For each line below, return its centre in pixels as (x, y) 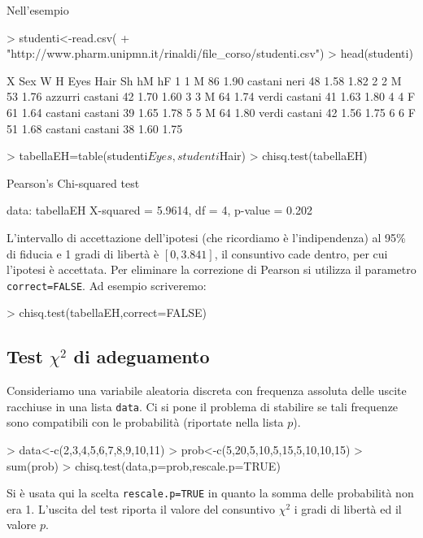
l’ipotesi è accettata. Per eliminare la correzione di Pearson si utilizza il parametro (211, 269)
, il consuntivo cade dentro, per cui (301, 253)
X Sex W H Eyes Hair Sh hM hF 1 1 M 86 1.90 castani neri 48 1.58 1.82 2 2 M (204, 80)
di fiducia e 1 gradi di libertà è (83, 253)
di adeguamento (142, 356)
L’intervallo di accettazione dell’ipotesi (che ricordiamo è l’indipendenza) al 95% (206, 237)
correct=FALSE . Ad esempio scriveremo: (107, 285)
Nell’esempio (38, 10)
